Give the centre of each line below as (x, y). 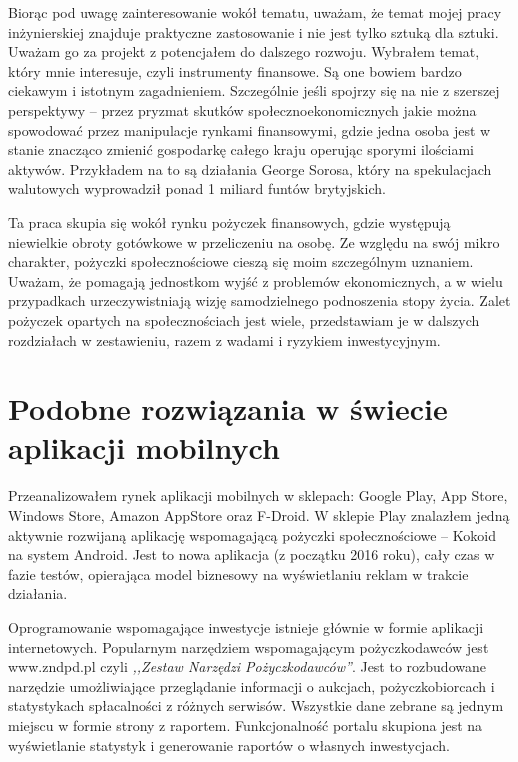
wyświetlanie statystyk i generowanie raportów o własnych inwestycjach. (229, 744)
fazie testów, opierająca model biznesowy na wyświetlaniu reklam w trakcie (238, 573)
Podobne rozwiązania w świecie (228, 408)
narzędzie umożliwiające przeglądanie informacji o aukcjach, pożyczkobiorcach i (251, 685)
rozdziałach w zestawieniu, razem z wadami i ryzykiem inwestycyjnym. (224, 339)
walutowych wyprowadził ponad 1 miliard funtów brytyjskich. (197, 188)
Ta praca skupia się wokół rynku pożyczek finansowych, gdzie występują (229, 221)
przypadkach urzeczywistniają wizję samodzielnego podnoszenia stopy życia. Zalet (259, 300)
